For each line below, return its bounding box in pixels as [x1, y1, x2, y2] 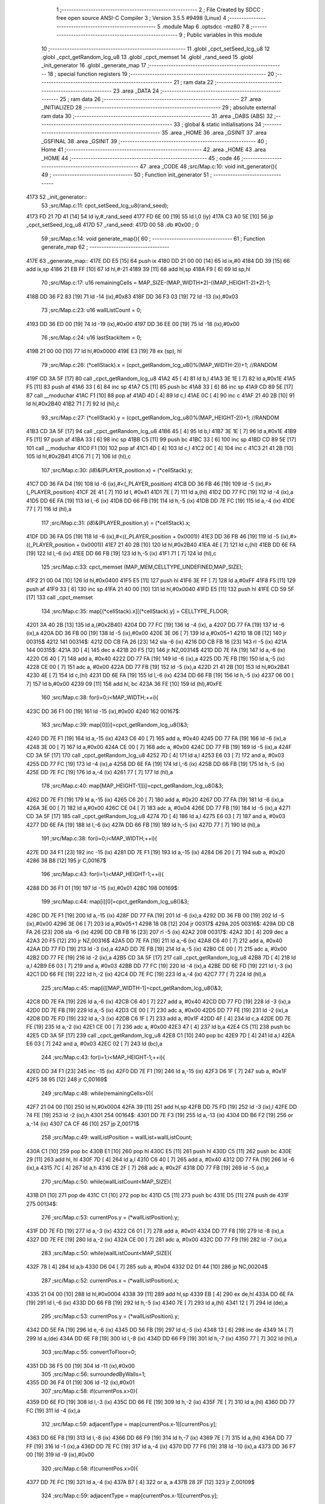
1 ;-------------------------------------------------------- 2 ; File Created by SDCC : [56, 6, 264, 13]
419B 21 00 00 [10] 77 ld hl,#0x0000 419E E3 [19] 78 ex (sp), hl [26, 348, 182, 355]
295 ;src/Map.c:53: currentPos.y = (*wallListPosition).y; [41, 1313, 180, 1320]
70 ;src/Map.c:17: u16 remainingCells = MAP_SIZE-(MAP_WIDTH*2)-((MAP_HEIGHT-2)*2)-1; [41, 279, 271, 286]
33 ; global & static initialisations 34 [173, 121, 262, 128]
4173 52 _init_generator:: [26, 193, 87, 201]
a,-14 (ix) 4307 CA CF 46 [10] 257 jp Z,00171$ [26, 1120, 140, 1127]
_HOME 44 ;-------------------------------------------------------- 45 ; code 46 [41, 154, 241, 162]
